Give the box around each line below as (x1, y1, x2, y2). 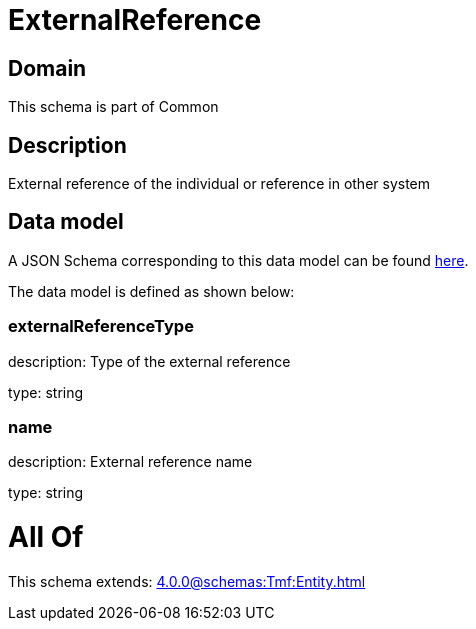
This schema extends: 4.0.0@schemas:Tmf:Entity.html (8, 572, 366, 590)
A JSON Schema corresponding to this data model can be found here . (8, 251, 469, 269)
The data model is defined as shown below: (8, 282, 295, 300)
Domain (8, 55, 87, 81)
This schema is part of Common (8, 98, 219, 116)
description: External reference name (8, 453, 253, 471)
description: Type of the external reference (8, 352, 291, 370)
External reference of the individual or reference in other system (8, 175, 431, 193)
